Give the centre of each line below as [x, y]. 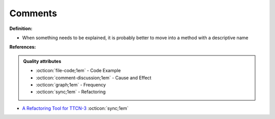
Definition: [21, 28]
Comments [33, 13]
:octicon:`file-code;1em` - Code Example [78, 71]
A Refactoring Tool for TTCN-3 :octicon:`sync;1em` [75, 108]
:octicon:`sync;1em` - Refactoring [71, 92]
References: [23, 47]
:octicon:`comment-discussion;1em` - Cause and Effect [94, 78]
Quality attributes [42, 61]
